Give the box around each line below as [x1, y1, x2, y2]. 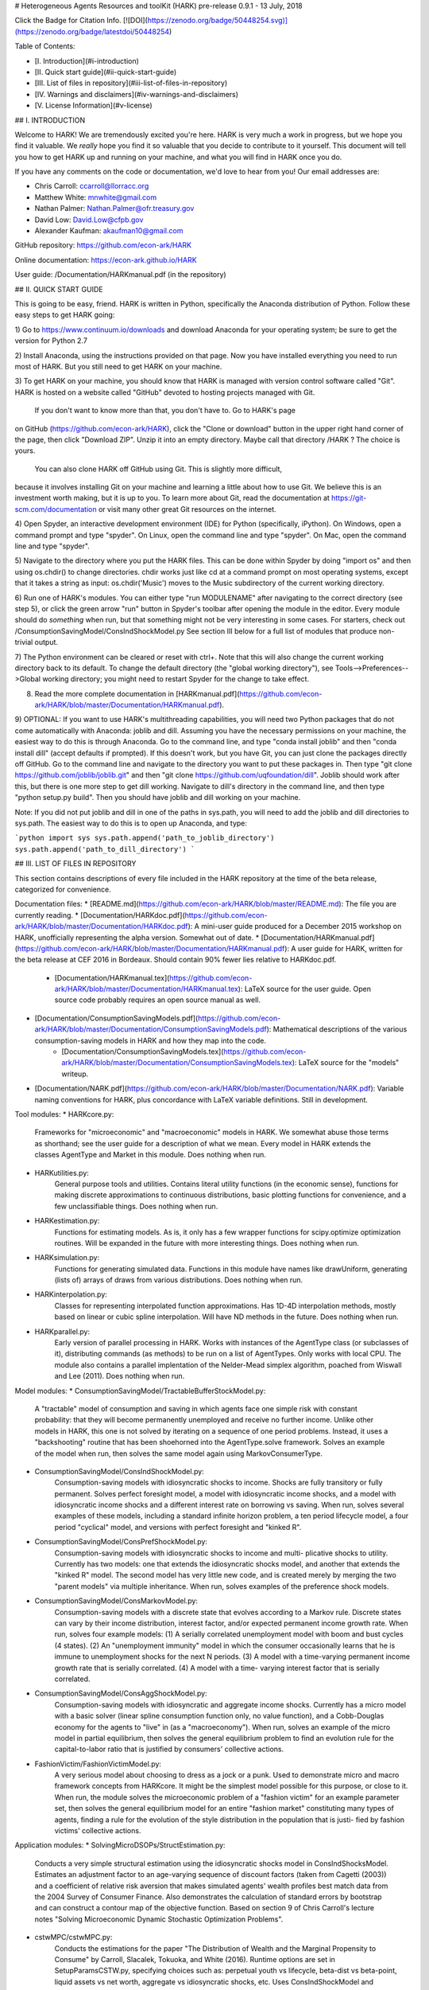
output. [34, 638, 59, 647]
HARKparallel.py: [34, 1326, 91, 1336]
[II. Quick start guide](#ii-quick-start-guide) [34, 67, 177, 76]
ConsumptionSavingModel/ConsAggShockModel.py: [34, 1688, 207, 1699]
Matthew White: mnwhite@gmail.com [34, 192, 157, 202]
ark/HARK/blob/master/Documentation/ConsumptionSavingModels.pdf [34, 1024, 267, 1034]
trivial [14, 638, 33, 647]
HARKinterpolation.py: [34, 1290, 107, 1299]
